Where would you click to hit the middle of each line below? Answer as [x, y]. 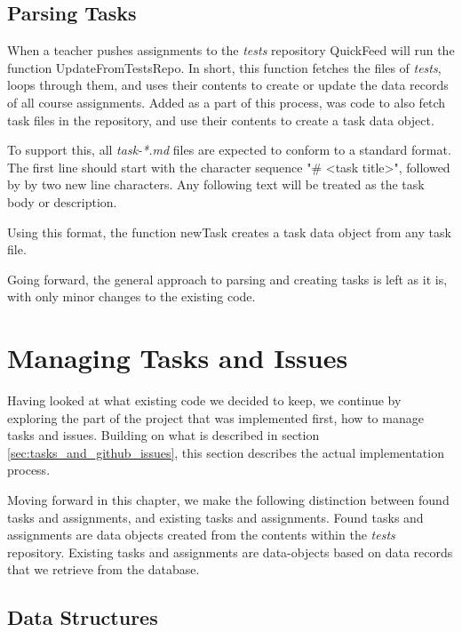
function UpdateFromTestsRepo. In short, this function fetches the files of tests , [224, 67]
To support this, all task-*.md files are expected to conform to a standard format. [229, 150]
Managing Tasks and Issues [178, 358]
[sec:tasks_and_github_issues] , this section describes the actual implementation [226, 452]
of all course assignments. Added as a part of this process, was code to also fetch [227, 102]
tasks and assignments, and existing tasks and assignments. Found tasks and [215, 517]
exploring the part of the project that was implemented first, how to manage [215, 417]
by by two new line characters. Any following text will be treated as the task [216, 184]
